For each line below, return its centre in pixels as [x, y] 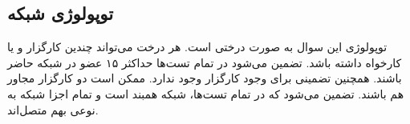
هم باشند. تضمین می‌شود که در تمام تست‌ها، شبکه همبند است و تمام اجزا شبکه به [206, 93]
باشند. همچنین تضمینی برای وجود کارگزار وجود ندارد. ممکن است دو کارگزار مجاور [205, 78]
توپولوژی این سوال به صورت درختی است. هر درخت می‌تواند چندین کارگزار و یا [197, 47]
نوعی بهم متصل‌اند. [53, 109]
